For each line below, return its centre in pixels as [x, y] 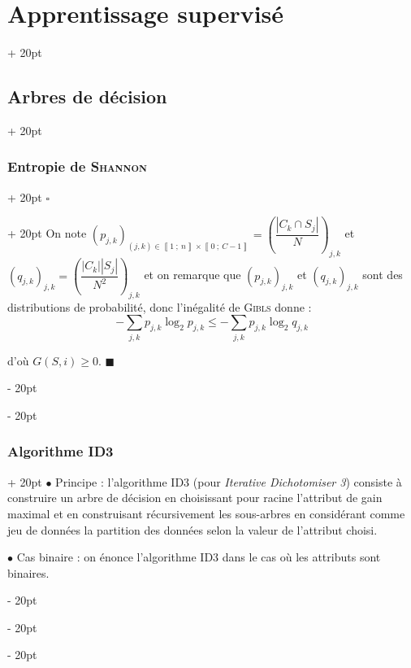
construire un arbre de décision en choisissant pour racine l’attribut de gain [195, 498]
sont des [383, 275]
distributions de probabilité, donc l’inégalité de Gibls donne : [160, 306]
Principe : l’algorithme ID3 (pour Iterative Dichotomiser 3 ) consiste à [229, 481]
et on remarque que [193, 275]
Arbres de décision [87, 96]
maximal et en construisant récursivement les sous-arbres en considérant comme [206, 513]
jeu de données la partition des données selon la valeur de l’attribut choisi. [193, 529]
